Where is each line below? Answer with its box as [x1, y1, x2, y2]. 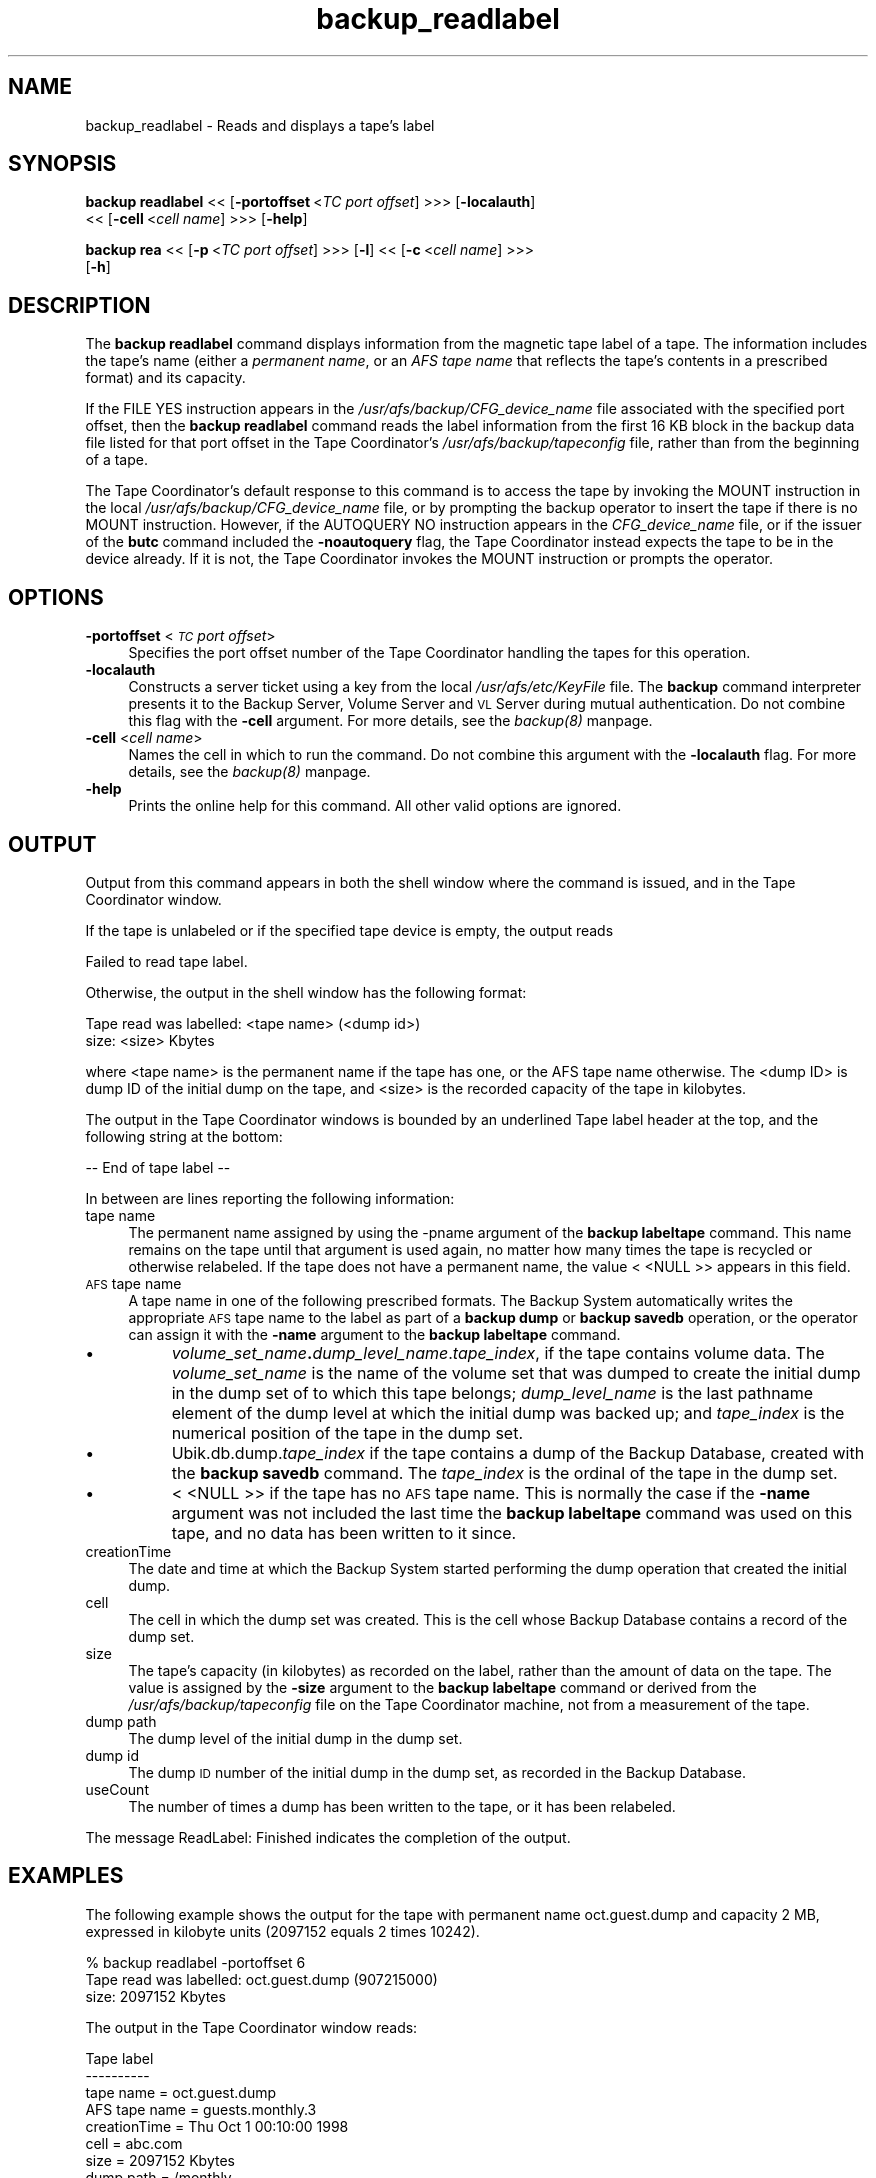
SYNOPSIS [8, 151, 117, 177]
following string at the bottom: [85, 1127, 283, 1145]
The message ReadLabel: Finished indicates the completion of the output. [85, 1828, 571, 1846]
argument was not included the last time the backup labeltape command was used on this [171, 1502, 853, 1523]
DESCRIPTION [8, 292, 151, 318]
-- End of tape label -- [85, 1158, 231, 1176]
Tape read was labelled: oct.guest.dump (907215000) [85, 1970, 438, 1988]
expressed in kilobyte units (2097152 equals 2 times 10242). [85, 1922, 480, 1940]
